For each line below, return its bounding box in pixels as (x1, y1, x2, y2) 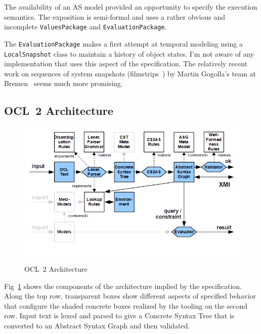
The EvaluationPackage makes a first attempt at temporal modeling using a (4, 38, 243, 49)
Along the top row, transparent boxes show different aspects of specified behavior (4, 290, 256, 301)
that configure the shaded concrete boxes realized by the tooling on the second (4, 300, 247, 311)
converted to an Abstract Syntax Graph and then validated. (4, 320, 190, 330)
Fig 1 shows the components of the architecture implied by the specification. (4, 280, 242, 291)
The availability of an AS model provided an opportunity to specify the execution (4, 2, 257, 12)
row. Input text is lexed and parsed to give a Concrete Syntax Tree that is (4, 310, 235, 321)
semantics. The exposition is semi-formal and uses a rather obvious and (4, 11, 226, 22)
